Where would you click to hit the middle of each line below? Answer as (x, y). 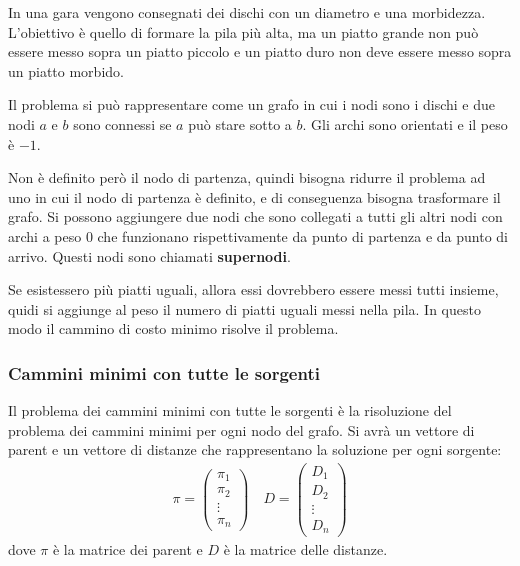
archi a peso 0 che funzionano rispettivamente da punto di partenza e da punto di (258, 235)
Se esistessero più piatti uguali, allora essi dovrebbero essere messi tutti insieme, (253, 289)
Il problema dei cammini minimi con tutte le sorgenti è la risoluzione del (230, 410)
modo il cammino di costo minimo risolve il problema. (173, 328)
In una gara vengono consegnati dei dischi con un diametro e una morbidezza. (247, 12)
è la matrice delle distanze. (305, 548)
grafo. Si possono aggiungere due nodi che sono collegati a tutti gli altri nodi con (255, 216)
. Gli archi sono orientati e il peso (405, 123)
